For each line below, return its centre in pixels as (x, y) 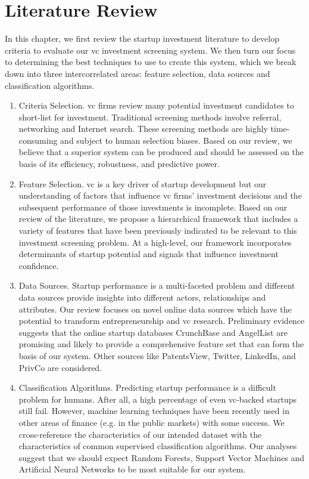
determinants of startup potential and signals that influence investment (149, 254)
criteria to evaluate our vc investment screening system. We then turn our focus (150, 50)
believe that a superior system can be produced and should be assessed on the (161, 152)
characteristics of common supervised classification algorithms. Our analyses (158, 446)
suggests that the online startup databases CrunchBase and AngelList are (153, 332)
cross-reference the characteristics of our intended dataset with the (140, 434)
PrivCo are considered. (60, 367)
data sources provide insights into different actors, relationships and (142, 297)
